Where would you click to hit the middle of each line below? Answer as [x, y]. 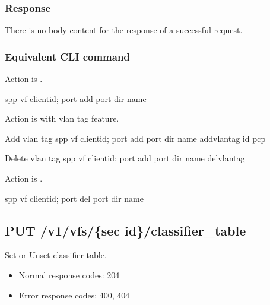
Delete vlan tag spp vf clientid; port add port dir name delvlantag [125, 158]
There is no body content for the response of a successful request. [124, 30]
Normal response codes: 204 [69, 274]
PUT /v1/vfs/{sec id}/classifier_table [126, 230]
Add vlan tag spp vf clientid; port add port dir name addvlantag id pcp [135, 138]
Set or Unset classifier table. [56, 255]
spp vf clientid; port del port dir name [74, 198]
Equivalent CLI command [67, 56]
